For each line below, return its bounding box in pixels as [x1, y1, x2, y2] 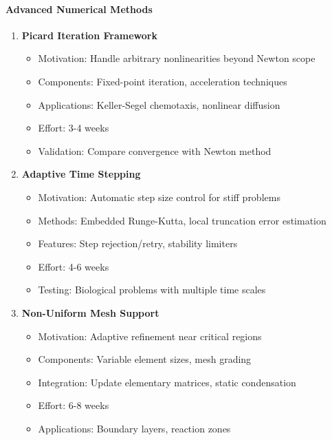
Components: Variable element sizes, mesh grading [38, 352, 252, 366]
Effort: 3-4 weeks [38, 121, 109, 135]
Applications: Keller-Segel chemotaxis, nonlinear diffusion [38, 97, 280, 112]
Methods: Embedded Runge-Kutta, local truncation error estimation [38, 213, 327, 227]
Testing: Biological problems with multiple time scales [38, 282, 266, 297]
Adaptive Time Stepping [21, 167, 141, 181]
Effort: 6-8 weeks [38, 398, 109, 412]
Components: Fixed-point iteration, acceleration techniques [38, 74, 287, 88]
